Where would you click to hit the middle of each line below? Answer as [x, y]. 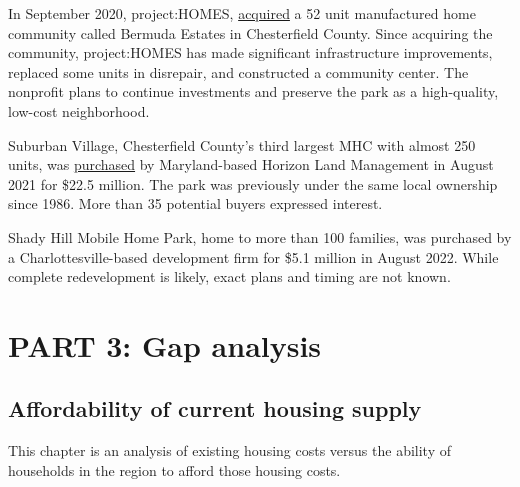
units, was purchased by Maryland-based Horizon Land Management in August [251, 164]
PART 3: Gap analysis [165, 344]
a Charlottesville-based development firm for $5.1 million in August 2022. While [253, 256]
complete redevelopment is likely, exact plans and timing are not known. [229, 276]
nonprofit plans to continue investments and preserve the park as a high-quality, [253, 91]
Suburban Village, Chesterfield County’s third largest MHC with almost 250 [242, 144]
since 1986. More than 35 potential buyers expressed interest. [195, 203]
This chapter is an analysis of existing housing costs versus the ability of [230, 450]
